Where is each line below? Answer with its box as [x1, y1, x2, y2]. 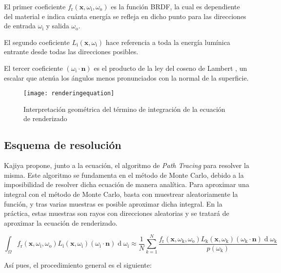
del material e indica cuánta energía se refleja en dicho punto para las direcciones [4, 11, 246, 21]
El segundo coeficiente [4, 37, 70, 47]
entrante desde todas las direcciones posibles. [4, 46, 139, 57]
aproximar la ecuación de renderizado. [4, 217, 118, 228]
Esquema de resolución [4, 137, 121, 152]
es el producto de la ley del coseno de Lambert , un [94, 63, 247, 73]
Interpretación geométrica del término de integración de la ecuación [23, 104, 225, 114]
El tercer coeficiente [4, 63, 63, 73]
